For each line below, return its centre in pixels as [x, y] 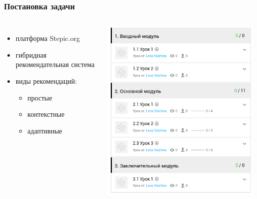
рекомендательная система [55, 64]
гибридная [31, 54]
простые [40, 97]
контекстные [46, 114]
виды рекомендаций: [46, 81]
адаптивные [45, 130]
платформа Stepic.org [48, 38]
